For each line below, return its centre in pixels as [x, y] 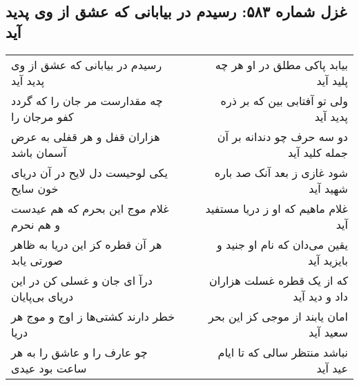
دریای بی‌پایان [42, 296]
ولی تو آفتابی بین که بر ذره [284, 100]
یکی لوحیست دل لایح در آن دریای [89, 172]
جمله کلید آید [318, 152]
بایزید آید [328, 260]
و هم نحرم [36, 224]
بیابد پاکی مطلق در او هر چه [281, 64]
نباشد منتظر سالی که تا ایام [283, 352]
